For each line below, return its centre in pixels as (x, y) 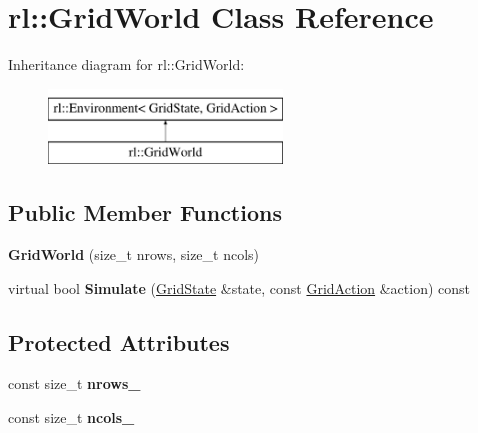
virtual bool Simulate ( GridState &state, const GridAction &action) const (239, 287)
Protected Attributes (119, 341)
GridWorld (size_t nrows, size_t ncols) (134, 254)
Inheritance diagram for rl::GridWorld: (126, 64)
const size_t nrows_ (74, 383)
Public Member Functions (145, 212)
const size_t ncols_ (71, 417)
